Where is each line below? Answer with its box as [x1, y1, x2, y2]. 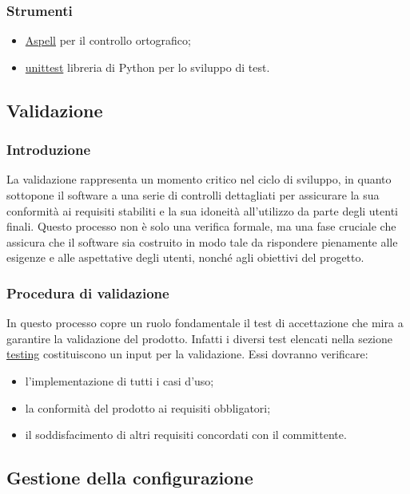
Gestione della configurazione [6, 465, 253, 490]
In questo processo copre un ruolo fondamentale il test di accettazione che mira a [6, 314, 404, 331]
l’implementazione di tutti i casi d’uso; [25, 372, 214, 389]
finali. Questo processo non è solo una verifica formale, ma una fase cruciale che [6, 218, 396, 235]
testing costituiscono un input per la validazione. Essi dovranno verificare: [6, 346, 368, 362]
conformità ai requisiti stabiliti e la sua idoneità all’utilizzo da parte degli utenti [6, 202, 398, 219]
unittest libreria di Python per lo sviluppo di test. [25, 58, 270, 75]
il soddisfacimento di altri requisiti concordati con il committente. [25, 426, 347, 443]
